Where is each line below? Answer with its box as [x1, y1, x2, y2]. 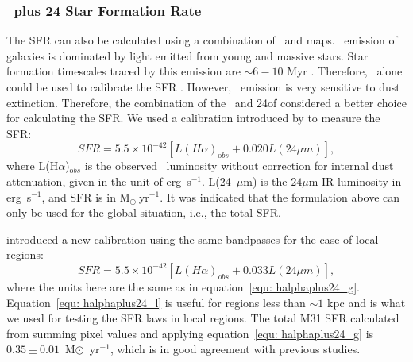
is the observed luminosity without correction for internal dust [84, 157, 394, 174]
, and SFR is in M [41, 188, 130, 205]
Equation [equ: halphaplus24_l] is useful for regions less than [6, 294, 306, 310]
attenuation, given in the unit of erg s [6, 172, 191, 189]
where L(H [6, 157, 59, 174]
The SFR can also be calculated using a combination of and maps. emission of [6, 32, 398, 48]
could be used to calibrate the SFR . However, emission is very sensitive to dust [6, 79, 400, 94]
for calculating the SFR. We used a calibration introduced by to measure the [6, 110, 380, 126]
